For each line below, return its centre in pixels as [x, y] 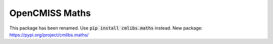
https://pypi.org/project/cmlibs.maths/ [49, 34]
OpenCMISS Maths [50, 13]
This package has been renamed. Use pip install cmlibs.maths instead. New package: [106, 28]
